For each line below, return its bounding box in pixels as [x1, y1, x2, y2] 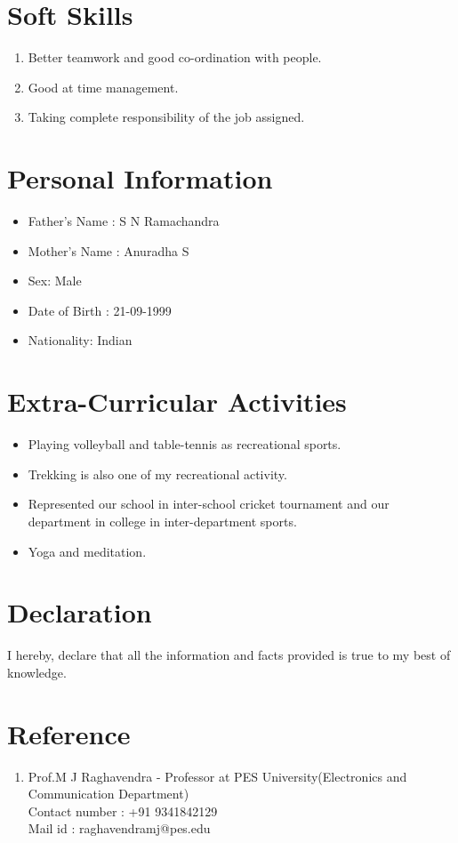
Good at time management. [28, 77, 179, 96]
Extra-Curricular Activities [7, 383, 347, 420]
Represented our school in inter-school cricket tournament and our [28, 494, 390, 513]
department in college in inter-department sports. [28, 511, 297, 530]
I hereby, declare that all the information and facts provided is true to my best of [7, 646, 451, 664]
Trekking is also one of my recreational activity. [28, 464, 287, 483]
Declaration [7, 594, 152, 630]
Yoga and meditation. [28, 542, 147, 560]
